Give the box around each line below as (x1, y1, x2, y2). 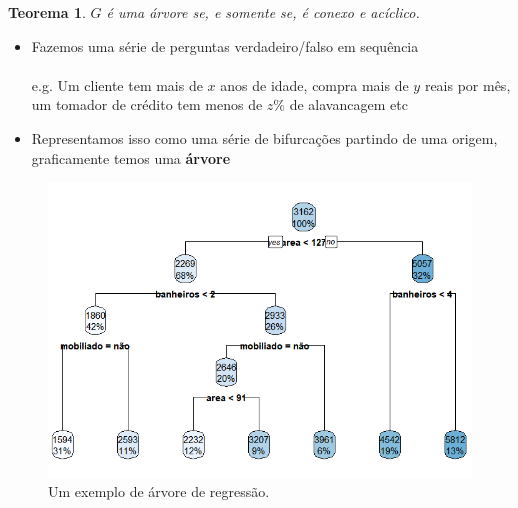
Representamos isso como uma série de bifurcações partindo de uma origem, (31, 127, 498, 148)
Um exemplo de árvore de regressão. (48, 481, 270, 502)
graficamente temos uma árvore (31, 147, 231, 168)
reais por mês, (424, 74, 511, 95)
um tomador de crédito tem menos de (31, 94, 263, 115)
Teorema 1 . (8, 2, 86, 22)
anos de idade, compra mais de (220, 74, 409, 95)
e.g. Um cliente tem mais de (31, 74, 203, 95)
